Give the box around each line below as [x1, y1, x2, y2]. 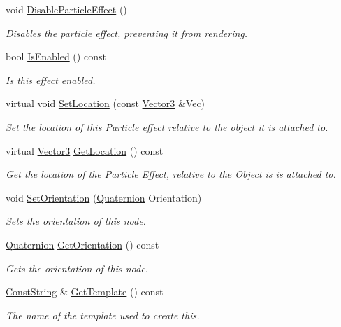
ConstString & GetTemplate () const [6, 284, 164, 299]
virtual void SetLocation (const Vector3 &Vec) [6, 96, 205, 111]
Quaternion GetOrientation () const [6, 237, 159, 251]
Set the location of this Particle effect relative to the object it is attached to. [6, 119, 328, 134]
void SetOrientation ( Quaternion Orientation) [6, 190, 202, 204]
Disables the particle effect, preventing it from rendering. [6, 25, 248, 40]
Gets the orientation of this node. [6, 260, 148, 275]
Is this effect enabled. [6, 72, 96, 87]
